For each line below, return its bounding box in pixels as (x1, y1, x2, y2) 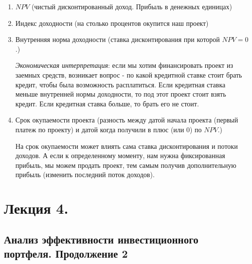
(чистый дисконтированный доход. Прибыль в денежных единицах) (31, 1, 232, 11)
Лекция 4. (4, 198, 69, 218)
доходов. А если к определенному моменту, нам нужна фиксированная (15, 150, 225, 161)
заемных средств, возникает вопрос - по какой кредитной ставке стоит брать (15, 69, 242, 80)
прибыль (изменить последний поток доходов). (15, 169, 155, 180)
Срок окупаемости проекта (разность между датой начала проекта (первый (15, 115, 238, 125)
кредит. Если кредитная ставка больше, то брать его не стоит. (15, 98, 199, 108)
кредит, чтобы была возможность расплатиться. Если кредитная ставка (15, 79, 226, 89)
